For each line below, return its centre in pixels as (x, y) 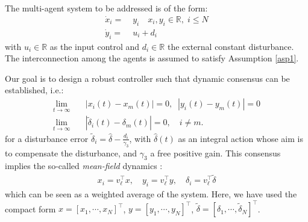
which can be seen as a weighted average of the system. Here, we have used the (151, 194)
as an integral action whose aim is (240, 138)
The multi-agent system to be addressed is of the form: (106, 8)
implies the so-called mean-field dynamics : (84, 166)
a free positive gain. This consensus (215, 153)
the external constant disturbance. (231, 46)
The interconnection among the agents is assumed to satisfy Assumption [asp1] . (152, 58)
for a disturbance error (47, 138)
